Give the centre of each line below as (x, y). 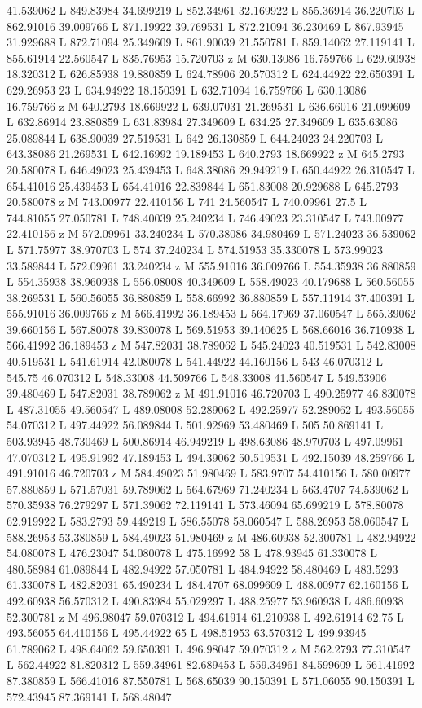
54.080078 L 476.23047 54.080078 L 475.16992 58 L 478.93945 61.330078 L (192, 553)
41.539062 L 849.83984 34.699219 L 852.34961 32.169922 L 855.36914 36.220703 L (211, 10)
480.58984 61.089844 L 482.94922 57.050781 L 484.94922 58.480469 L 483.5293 (202, 568)
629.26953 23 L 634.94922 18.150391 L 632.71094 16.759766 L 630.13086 (187, 89)
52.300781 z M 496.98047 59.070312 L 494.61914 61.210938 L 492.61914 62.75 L (205, 616)
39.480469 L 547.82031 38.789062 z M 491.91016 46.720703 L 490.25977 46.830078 (211, 393)
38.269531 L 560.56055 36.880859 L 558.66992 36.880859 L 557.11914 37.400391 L (211, 297)
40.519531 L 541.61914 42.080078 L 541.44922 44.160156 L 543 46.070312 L (195, 361)
